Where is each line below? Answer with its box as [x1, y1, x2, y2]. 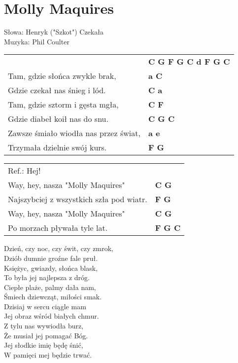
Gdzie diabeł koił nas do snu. [8, 113, 108, 125]
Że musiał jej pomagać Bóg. [4, 330, 88, 340]
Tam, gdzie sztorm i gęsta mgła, [8, 99, 119, 110]
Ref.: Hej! [8, 165, 41, 177]
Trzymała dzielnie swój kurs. [8, 142, 107, 153]
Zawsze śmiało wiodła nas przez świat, [8, 127, 140, 139]
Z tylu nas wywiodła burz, [4, 321, 84, 331]
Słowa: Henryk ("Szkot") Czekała [4, 27, 103, 37]
